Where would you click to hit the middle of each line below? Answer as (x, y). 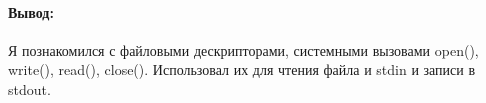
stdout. (29, 88)
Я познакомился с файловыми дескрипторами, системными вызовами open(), (243, 49)
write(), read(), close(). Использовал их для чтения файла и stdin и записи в (242, 69)
